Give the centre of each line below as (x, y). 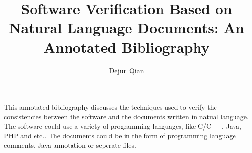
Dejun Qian (126, 70)
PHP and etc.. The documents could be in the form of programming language (120, 135)
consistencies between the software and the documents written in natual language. (126, 116)
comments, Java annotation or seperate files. (70, 145)
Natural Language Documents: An (126, 28)
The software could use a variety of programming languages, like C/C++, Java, (123, 126)
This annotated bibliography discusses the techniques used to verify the (110, 107)
